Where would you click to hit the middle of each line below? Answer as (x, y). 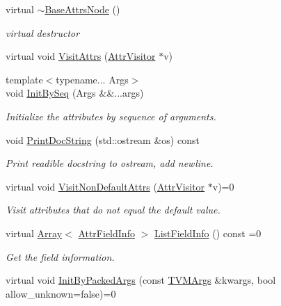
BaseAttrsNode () (82, 9)
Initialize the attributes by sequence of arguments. (111, 116)
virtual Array (34, 233)
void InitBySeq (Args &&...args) (75, 93)
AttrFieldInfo (106, 233)
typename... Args (92, 79)
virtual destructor (43, 32)
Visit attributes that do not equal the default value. (113, 210)
